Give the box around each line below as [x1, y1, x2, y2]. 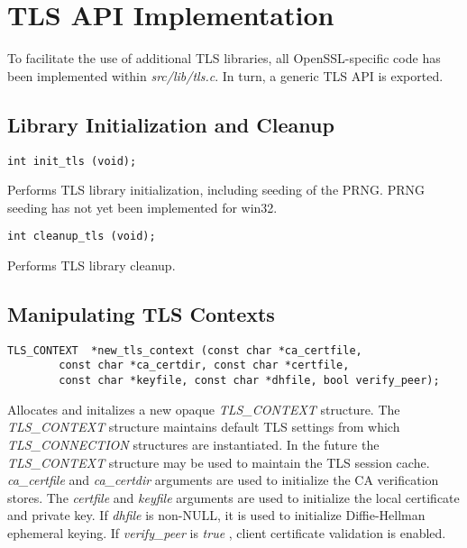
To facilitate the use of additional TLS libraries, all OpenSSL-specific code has [7, 49, 441, 68]
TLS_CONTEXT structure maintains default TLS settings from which [7, 417, 400, 436]
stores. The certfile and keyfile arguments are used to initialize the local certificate [7, 488, 460, 507]
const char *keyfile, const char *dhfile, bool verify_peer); [59, 374, 440, 388]
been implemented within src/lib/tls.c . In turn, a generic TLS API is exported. [7, 66, 444, 85]
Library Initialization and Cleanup [7, 110, 334, 138]
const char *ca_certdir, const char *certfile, [59, 359, 350, 372]
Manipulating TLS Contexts [7, 300, 275, 327]
